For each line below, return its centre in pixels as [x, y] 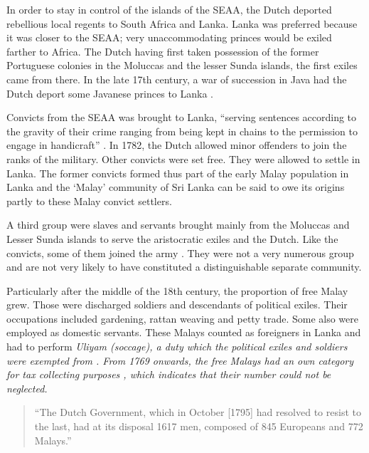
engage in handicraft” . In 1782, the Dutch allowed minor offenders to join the [177, 145]
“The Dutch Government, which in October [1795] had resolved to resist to [198, 412]
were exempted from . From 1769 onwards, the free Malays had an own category [180, 360]
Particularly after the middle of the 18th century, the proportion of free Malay [177, 290]
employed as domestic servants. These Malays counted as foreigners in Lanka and [184, 332]
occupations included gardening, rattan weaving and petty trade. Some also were [182, 318]
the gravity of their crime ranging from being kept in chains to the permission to [182, 131]
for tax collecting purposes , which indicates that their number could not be [169, 374]
